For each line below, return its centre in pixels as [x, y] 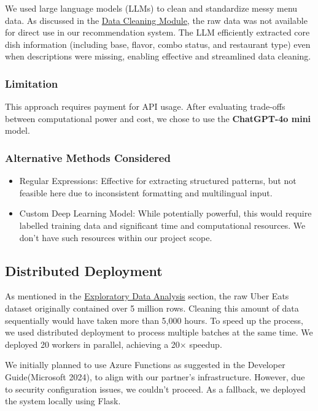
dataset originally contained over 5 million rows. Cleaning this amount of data [152, 308]
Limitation [32, 83]
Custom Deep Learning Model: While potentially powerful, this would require [165, 213]
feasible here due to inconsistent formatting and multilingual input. [146, 192]
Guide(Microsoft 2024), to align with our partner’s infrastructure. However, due [155, 376]
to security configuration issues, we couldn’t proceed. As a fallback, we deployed [155, 389]
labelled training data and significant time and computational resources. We [162, 225]
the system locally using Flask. [63, 401]
